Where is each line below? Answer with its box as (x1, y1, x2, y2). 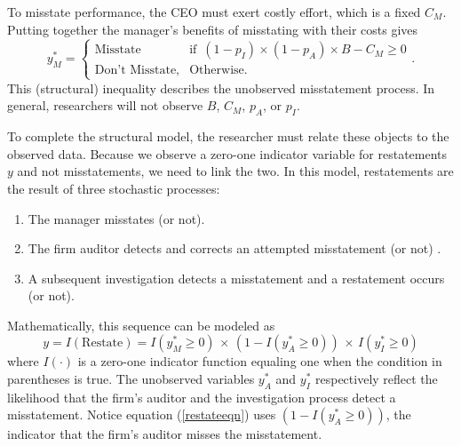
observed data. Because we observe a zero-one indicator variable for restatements (7, 144, 448, 163)
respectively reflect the (315, 370, 438, 388)
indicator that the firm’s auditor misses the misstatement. (7, 425, 322, 443)
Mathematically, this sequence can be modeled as (7, 315, 275, 334)
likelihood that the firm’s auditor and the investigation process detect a (7, 387, 396, 406)
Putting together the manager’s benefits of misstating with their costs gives (7, 20, 418, 38)
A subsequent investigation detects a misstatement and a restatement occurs (28, 268, 445, 287)
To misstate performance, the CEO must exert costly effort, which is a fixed (7, 3, 421, 20)
